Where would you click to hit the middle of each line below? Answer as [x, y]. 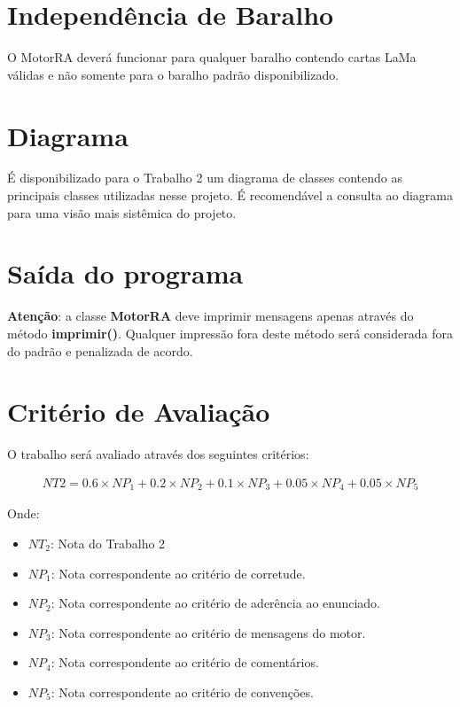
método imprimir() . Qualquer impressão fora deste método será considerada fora [230, 333]
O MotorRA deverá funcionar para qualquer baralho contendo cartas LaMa [212, 57]
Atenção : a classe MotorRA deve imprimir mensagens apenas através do [211, 316]
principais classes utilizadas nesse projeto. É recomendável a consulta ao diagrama [230, 195]
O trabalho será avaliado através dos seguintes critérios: [158, 454]
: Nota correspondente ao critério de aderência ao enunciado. [215, 603]
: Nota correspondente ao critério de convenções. [182, 691]
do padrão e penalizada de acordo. [100, 350]
